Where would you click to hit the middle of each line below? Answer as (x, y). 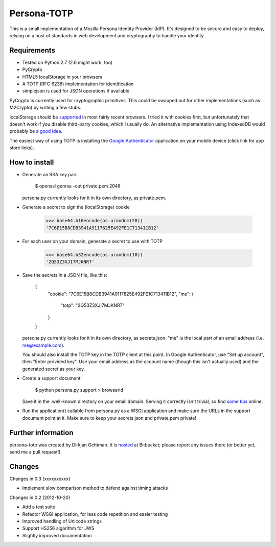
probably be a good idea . (36, 131)
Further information (41, 432)
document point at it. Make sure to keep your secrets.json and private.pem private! (109, 418)
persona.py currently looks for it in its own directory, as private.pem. (94, 198)
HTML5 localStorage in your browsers (62, 77)
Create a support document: (52, 378)
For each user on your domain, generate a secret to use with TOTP (93, 241)
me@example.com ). (43, 345)
